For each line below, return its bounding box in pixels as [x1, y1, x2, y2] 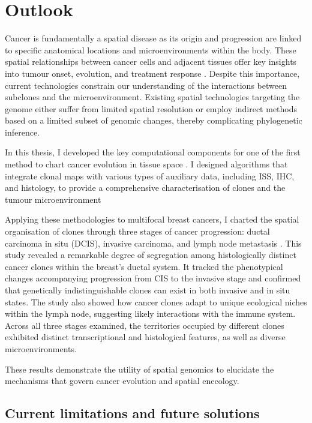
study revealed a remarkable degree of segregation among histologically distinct [5, 248, 296, 261]
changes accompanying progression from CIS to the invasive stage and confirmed [5, 272, 301, 284]
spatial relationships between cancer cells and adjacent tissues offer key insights [5, 55, 297, 68]
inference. [5, 125, 40, 138]
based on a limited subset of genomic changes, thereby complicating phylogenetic [5, 114, 302, 127]
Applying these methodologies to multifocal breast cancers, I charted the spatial [5, 213, 299, 226]
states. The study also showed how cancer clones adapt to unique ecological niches [5, 295, 307, 308]
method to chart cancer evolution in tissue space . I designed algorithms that [5, 158, 288, 170]
